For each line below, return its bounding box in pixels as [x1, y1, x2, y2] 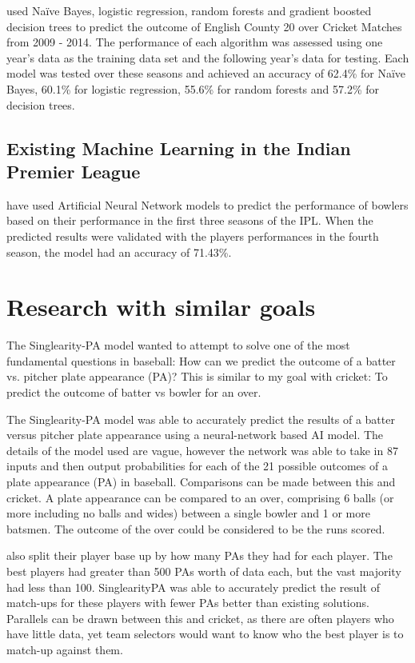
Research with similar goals [6, 290, 316, 323]
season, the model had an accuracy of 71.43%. [6, 243, 232, 260]
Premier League [6, 158, 141, 183]
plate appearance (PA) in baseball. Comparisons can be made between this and [6, 473, 396, 489]
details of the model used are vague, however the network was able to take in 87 [6, 441, 398, 458]
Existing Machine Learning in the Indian [6, 135, 351, 160]
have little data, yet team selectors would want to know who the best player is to [6, 625, 404, 642]
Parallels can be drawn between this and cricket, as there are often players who [6, 609, 394, 626]
